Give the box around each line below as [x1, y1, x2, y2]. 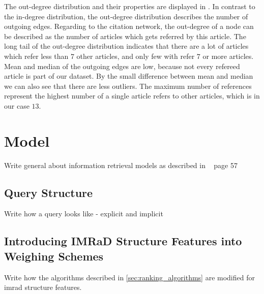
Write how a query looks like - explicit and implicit [4, 208, 163, 219]
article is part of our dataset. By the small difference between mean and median [4, 71, 253, 81]
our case [4, 100, 30, 111]
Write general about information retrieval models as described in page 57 [4, 159, 238, 170]
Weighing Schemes [4, 248, 104, 264]
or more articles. [202, 50, 254, 61]
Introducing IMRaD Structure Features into [4, 233, 242, 249]
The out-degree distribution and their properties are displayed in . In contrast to [4, 1, 255, 11]
